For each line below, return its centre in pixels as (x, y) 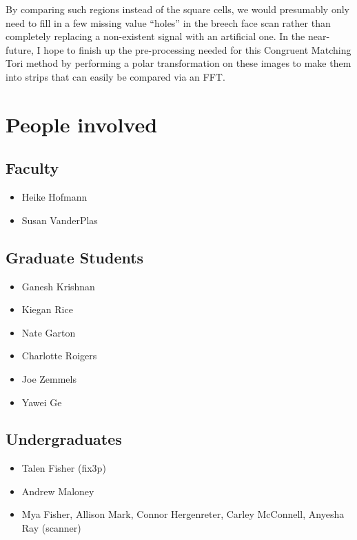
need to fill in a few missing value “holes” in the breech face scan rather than (168, 22)
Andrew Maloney (58, 491)
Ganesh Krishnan (58, 286)
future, (20, 49)
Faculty (32, 168)
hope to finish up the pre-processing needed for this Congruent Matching (197, 49)
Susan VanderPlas (60, 220)
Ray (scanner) (51, 528)
